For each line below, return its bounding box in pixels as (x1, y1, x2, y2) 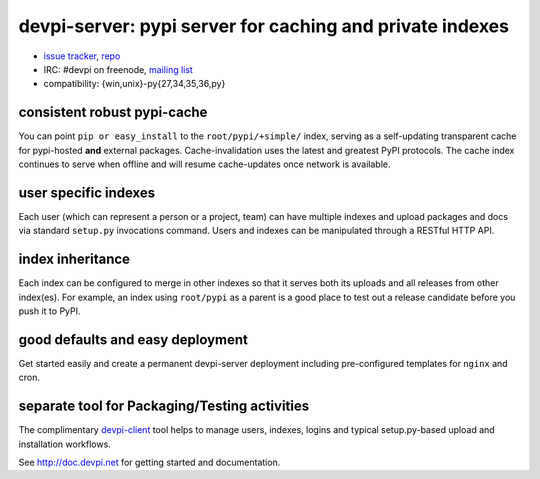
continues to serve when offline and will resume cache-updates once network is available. (18, 158, 391, 170)
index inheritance (18, 251, 130, 268)
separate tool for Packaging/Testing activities (18, 398, 310, 415)
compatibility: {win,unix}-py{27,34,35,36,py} (43, 78, 226, 90)
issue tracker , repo (43, 50, 121, 62)
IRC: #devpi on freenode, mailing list (43, 63, 194, 75)
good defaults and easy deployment (18, 331, 249, 348)
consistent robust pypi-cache (18, 104, 208, 121)
